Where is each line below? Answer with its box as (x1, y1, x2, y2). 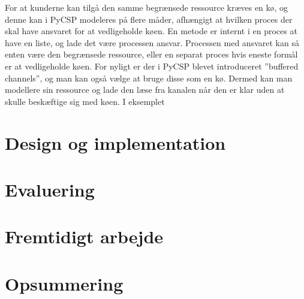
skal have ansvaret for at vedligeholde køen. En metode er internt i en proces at (5, 25, 297, 37)
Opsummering (5, 271, 124, 295)
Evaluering (5, 177, 95, 201)
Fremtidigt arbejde (5, 224, 164, 249)
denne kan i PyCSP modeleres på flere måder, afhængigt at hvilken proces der (5, 13, 293, 25)
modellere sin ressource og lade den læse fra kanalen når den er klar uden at (5, 83, 285, 96)
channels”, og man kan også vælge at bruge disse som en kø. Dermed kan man (5, 71, 293, 84)
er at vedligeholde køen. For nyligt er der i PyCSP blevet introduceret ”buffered (5, 59, 299, 72)
